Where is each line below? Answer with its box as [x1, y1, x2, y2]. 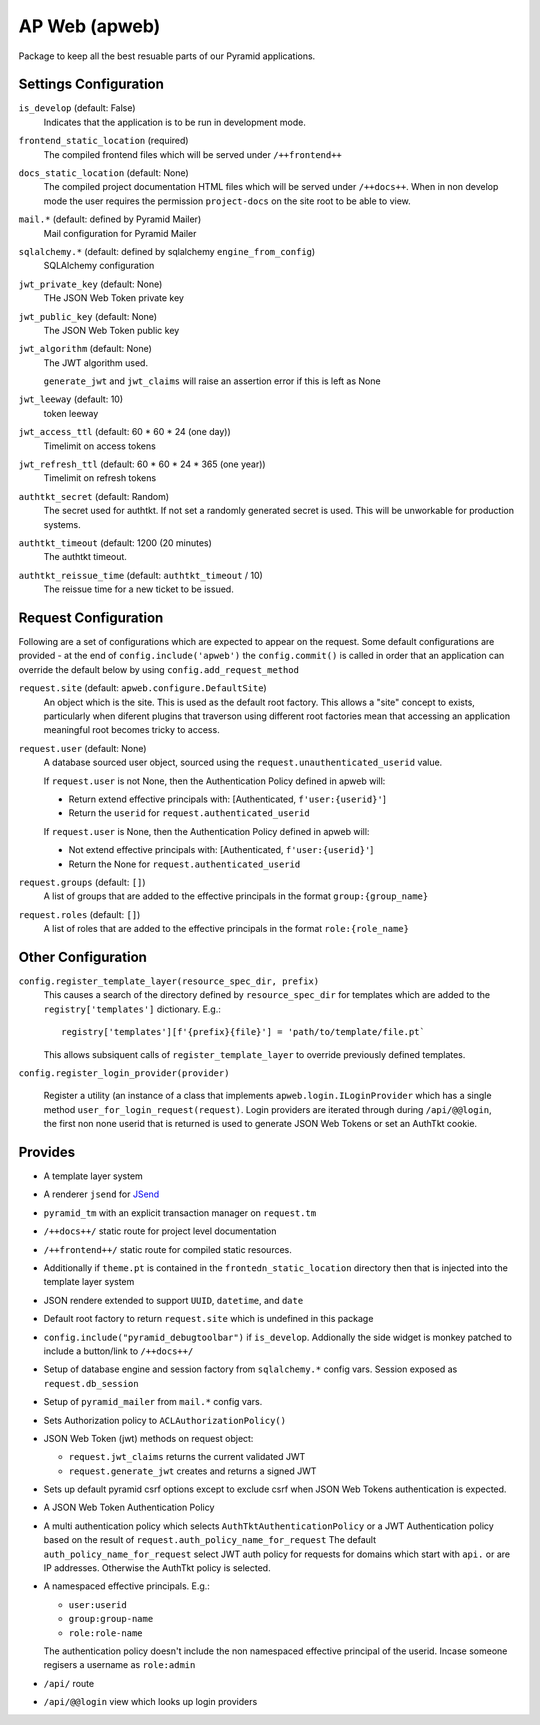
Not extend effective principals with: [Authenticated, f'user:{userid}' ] [68, 844, 374, 856]
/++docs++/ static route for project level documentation [43, 1225, 277, 1237]
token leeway [43, 407, 99, 419]
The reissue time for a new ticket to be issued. [43, 583, 234, 595]
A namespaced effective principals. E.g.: [43, 1580, 210, 1592]
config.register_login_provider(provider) [18, 1067, 230, 1079]
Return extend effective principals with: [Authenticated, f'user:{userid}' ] [68, 793, 387, 805]
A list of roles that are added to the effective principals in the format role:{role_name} [43, 923, 410, 935]
